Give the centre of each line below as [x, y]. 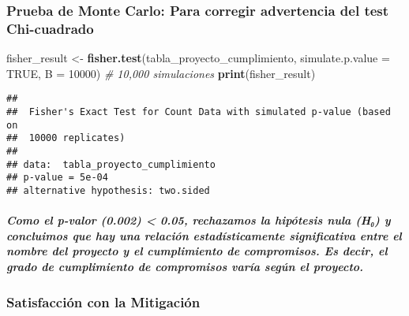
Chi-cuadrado [50, 28]
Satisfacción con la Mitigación [103, 301]
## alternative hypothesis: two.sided [108, 190]
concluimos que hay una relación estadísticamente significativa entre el [204, 235]
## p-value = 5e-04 [57, 178]
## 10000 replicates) [66, 138]
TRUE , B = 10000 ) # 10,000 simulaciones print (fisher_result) [161, 73]
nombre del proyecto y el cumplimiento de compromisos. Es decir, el [197, 251]
